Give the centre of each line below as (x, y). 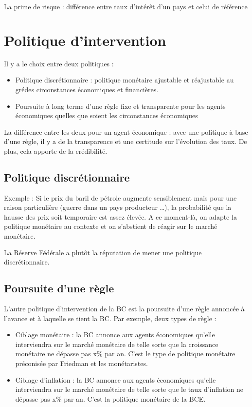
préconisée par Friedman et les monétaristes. (81, 363)
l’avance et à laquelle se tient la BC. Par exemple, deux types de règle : (110, 318)
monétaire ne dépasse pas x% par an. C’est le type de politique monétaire (125, 354)
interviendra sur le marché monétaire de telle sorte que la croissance (117, 344)
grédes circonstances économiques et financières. (87, 89)
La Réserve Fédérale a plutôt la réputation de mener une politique (103, 252)
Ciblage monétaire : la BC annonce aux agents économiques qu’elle (115, 335)
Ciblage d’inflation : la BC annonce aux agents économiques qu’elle (116, 379)
